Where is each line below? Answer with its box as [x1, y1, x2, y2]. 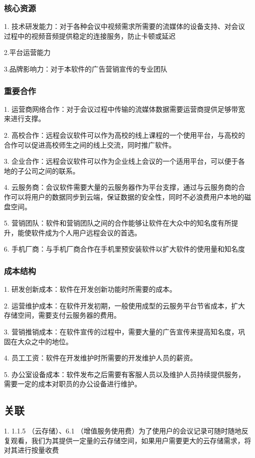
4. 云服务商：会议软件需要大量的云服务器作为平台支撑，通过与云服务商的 [4, 182, 238, 192]
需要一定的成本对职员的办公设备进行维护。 [4, 379, 141, 389]
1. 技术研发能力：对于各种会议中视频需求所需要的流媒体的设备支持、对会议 [4, 21, 245, 31]
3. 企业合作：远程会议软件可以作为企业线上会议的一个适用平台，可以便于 [4, 156, 238, 166]
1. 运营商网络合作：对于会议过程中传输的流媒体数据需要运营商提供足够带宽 [4, 103, 245, 114]
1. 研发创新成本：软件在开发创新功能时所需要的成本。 [4, 284, 177, 294]
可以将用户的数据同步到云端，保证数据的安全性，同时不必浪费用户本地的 [10, 191, 244, 202]
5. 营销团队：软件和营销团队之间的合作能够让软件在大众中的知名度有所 [4, 218, 231, 228]
